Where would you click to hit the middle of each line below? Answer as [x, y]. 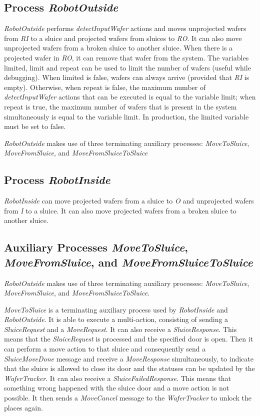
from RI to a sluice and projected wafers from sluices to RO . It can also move [123, 38]
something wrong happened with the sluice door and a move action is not [117, 388]
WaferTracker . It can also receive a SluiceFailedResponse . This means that [117, 378]
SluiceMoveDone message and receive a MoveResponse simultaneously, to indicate [129, 358]
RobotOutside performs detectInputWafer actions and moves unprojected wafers [125, 28]
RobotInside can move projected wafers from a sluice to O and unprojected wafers [129, 201]
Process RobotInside [57, 180]
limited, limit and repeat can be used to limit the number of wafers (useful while [127, 67]
